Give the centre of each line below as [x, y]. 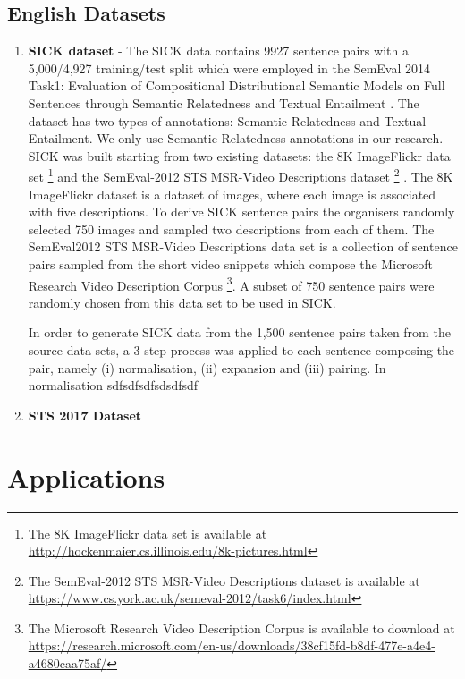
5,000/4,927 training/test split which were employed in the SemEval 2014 [229, 68]
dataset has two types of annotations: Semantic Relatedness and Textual [227, 120]
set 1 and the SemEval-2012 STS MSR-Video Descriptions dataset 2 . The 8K [241, 175]
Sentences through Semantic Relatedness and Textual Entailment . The [224, 102]
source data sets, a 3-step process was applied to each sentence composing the [241, 350]
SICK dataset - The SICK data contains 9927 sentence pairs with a [218, 51]
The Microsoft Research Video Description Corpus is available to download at [241, 628]
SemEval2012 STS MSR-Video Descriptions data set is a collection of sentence [243, 246]
